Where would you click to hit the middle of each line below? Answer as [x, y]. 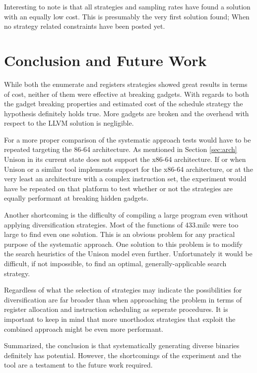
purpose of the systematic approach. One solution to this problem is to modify [123, 244]
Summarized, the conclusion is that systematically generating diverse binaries [122, 345]
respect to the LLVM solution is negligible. [69, 123]
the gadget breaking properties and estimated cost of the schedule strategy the [124, 104]
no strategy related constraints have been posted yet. [85, 26]
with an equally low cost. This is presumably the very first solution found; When [127, 16]
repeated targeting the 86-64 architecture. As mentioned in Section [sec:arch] [121, 149]
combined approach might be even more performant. [84, 329]
